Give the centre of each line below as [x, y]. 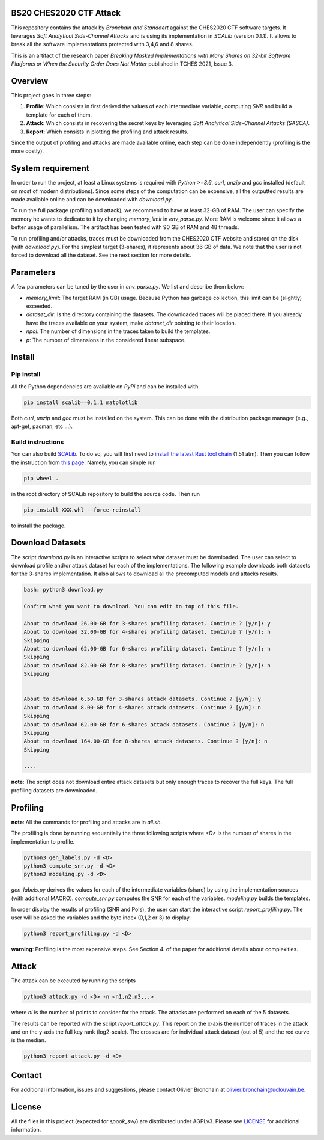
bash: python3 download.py [63, 590]
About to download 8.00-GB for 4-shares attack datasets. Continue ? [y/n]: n [142, 707]
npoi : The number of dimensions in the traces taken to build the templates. [118, 331]
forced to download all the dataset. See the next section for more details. [101, 255]
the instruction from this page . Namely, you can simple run [83, 462]
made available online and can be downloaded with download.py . [92, 200]
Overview [30, 81]
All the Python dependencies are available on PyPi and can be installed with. [106, 386]
